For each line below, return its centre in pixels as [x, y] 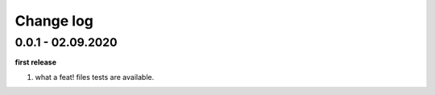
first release [35, 62]
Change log [54, 21]
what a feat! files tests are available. [95, 77]
